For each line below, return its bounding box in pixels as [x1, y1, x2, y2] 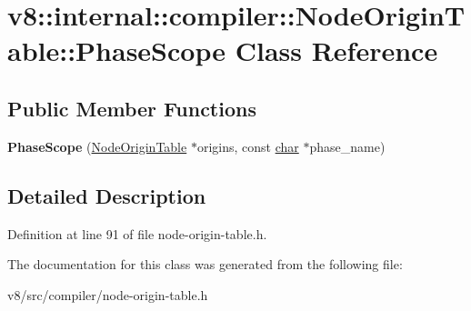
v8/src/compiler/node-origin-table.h [7, 285, 208, 304]
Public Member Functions [7, 94, 256, 122]
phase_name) [309, 136, 386, 155]
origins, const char [196, 136, 299, 155]
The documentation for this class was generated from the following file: [7, 255, 403, 274]
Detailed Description [7, 181, 206, 209]
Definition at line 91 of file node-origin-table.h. [7, 224, 267, 243]
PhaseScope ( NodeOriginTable [7, 136, 187, 155]
